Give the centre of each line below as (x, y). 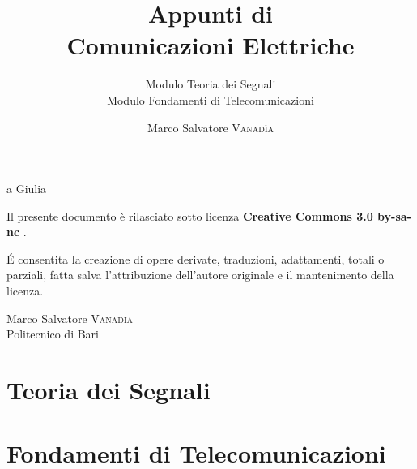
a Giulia (27, 189)
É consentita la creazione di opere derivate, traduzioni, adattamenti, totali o (196, 258)
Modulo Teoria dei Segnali (211, 84)
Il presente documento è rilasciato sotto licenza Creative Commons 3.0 (190, 215)
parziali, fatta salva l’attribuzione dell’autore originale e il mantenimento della (200, 275)
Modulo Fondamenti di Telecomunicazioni (211, 99)
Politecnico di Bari (53, 334)
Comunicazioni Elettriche (211, 45)
